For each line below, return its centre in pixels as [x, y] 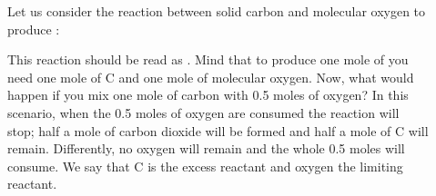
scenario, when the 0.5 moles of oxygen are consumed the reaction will [203, 112]
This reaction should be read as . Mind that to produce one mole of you [208, 59]
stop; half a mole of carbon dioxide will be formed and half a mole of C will [218, 130]
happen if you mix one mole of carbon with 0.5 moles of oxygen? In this [208, 95]
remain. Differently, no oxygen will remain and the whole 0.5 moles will [206, 148]
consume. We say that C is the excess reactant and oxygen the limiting [205, 166]
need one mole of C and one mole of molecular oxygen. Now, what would [211, 77]
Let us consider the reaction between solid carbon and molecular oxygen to [217, 11]
